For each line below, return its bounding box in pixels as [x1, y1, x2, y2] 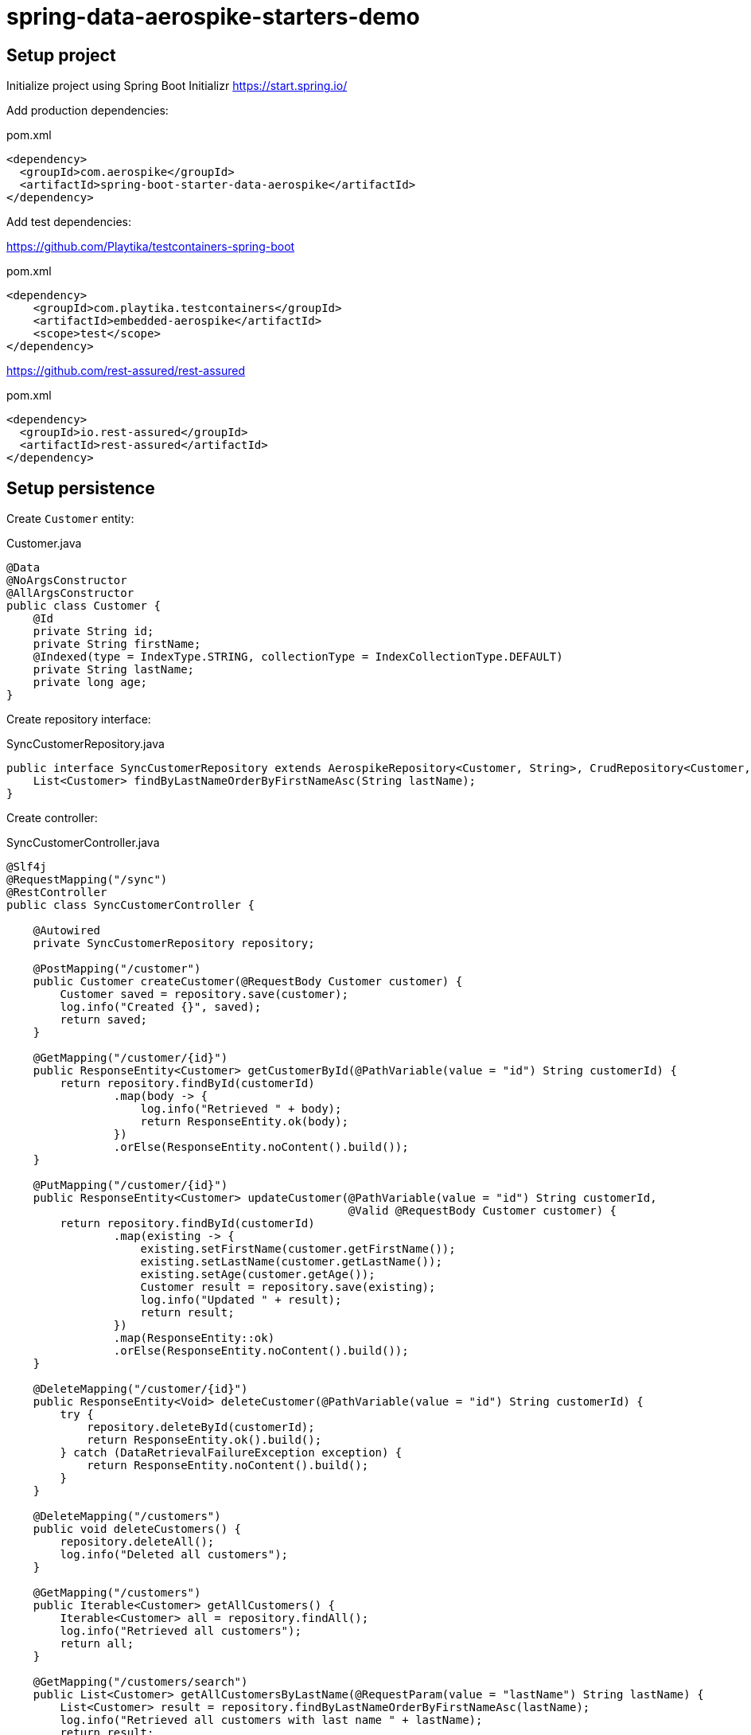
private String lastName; [33, 663, 195, 676]
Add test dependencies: [6, 215, 131, 229]
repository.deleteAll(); [60, 1535, 215, 1549]
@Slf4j [6, 860, 47, 874]
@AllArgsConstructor [6, 587, 134, 600]
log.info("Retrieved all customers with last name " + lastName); [60, 1714, 483, 1727]
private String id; [33, 625, 154, 638]
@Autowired [33, 924, 101, 938]
